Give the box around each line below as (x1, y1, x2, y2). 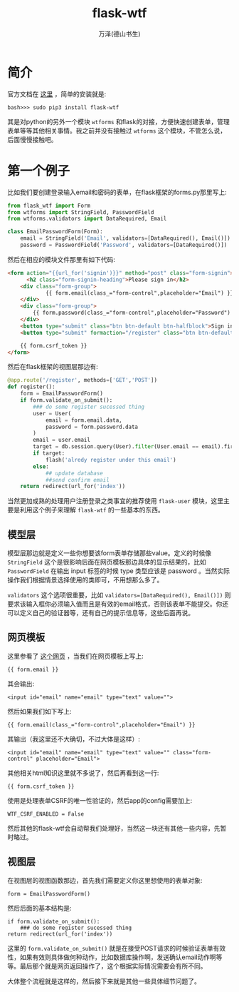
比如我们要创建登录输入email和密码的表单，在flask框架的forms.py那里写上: (7, 188, 228, 196)
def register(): (7, 383, 55, 390)
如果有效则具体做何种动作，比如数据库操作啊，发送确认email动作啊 (19, 953, 217, 961)
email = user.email (33, 437, 91, 444)
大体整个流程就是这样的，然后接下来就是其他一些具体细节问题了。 (7, 976, 201, 986)
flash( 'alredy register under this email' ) (45, 456, 176, 463)
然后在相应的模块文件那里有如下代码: (7, 255, 116, 263)
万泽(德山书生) (98, 29, 141, 38)
